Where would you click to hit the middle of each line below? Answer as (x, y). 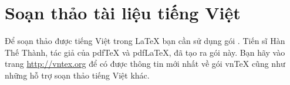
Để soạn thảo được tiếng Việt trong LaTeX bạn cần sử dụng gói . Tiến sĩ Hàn (145, 41)
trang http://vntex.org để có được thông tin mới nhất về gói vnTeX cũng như (145, 64)
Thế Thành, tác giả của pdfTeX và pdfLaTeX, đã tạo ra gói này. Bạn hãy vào (145, 52)
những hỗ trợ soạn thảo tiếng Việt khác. (77, 75)
